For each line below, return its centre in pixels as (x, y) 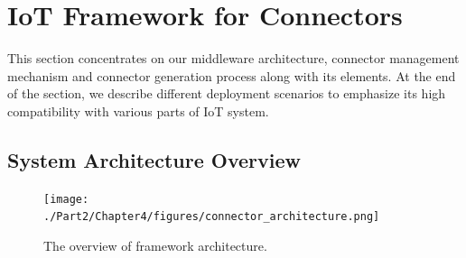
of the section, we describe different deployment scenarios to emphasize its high (227, 93)
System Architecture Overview (154, 159)
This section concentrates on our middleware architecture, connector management (233, 58)
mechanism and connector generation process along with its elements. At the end (232, 75)
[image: (66, 199)
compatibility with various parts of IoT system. (138, 111)
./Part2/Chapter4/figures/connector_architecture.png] (212, 217)
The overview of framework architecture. (155, 246)
